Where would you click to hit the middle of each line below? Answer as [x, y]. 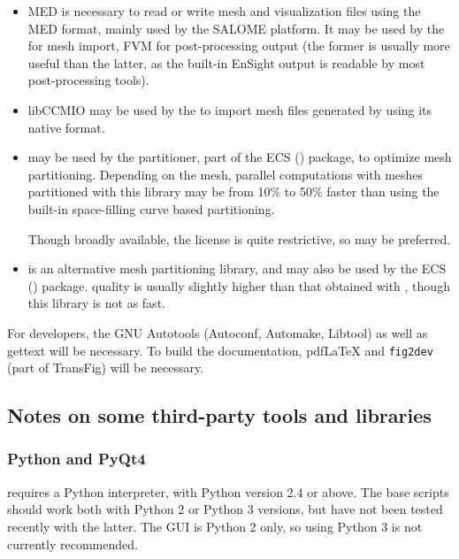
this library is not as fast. [96, 303]
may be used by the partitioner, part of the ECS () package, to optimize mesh [240, 157]
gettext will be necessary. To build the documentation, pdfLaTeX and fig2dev [220, 350]
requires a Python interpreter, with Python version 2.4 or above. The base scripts [228, 491]
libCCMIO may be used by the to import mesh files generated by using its [230, 109]
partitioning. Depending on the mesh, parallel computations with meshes [226, 174]
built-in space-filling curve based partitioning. [151, 208]
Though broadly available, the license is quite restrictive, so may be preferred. [239, 238]
